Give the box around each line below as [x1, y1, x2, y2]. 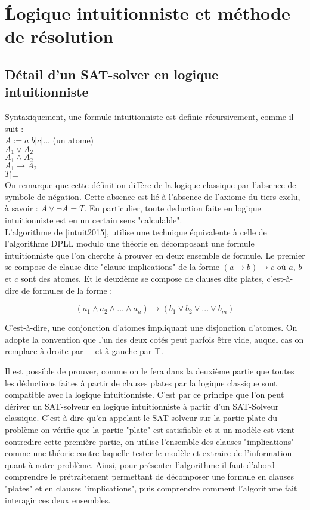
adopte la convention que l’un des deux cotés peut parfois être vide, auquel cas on [5, 333, 304, 345]
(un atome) [52, 134, 94, 146]
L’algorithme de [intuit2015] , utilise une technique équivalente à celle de [5, 225, 267, 238]
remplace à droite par [5, 345, 83, 357]
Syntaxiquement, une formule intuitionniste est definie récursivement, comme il [5, 110, 294, 123]
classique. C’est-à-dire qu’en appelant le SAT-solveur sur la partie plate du [5, 411, 278, 424]
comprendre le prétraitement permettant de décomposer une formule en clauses [5, 470, 294, 483]
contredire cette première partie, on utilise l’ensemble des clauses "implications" [5, 435, 294, 447]
